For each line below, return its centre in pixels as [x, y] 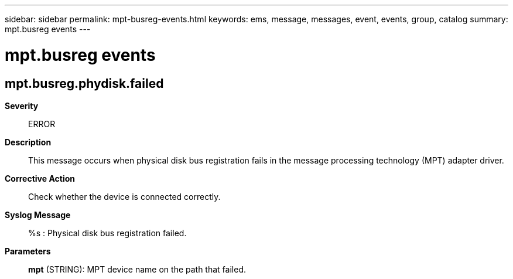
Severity [22, 106]
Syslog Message [38, 215]
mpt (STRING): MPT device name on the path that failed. [137, 269]
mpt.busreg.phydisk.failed [84, 83]
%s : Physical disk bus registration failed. [107, 233]
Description [28, 142]
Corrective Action [40, 178]
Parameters [28, 251]
